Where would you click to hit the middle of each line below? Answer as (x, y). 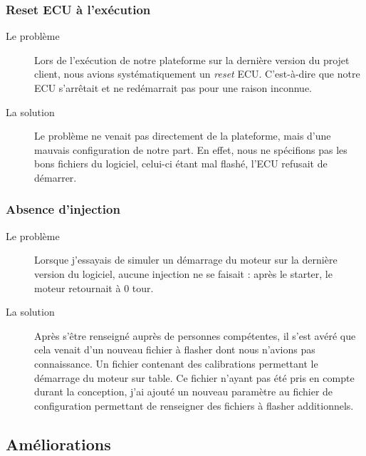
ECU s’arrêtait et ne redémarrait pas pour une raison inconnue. (173, 88)
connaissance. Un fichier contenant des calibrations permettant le (176, 363)
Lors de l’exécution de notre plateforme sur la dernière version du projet (192, 59)
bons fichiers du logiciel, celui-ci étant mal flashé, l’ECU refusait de (181, 164)
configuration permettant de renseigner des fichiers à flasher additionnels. (194, 405)
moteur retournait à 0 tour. (94, 287)
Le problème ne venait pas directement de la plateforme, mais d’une (183, 136)
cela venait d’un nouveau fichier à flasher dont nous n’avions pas (175, 349)
